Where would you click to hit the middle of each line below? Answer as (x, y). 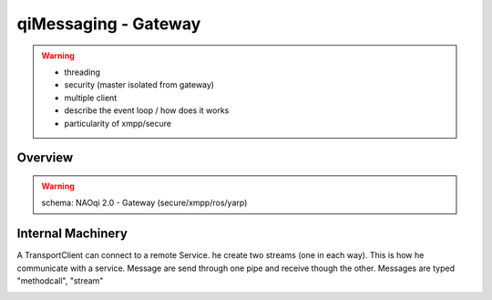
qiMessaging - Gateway (109, 24)
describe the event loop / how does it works (147, 110)
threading (82, 72)
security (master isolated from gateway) (139, 85)
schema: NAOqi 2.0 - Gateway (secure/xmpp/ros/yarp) (144, 203)
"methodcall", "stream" (60, 280)
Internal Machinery (72, 234)
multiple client (91, 98)
